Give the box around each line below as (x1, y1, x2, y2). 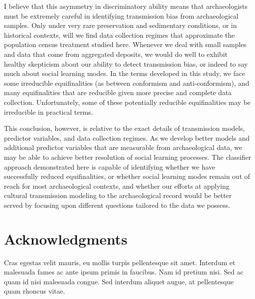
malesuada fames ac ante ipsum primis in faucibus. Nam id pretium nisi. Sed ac (4, 267, 244, 277)
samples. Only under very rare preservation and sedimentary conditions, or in (4, 20, 237, 30)
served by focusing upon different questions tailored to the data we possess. (4, 199, 230, 210)
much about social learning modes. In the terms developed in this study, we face (4, 68, 245, 78)
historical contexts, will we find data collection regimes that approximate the (4, 29, 235, 40)
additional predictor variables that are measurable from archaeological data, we (4, 142, 242, 152)
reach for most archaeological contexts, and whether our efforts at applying (4, 180, 229, 191)
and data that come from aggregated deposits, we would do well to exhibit (4, 49, 228, 59)
